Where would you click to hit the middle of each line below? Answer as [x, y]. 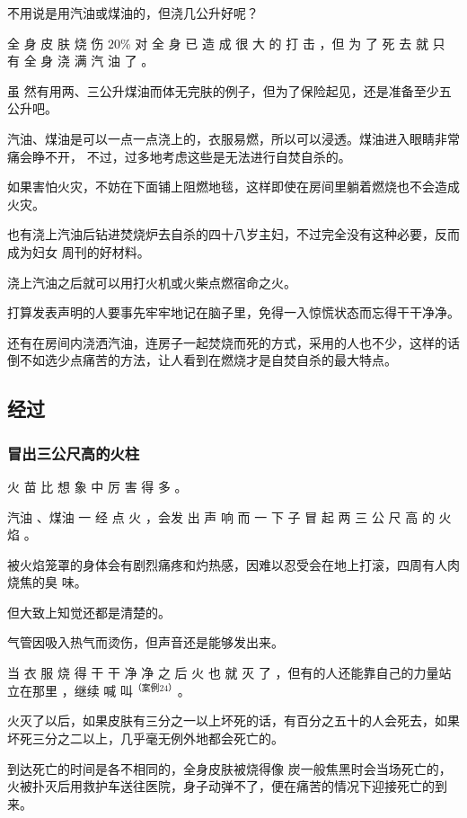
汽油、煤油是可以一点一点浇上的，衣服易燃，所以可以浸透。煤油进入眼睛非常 [233, 138]
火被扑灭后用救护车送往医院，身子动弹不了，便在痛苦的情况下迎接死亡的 [221, 786]
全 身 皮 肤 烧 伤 [56, 43]
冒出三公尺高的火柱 [74, 453]
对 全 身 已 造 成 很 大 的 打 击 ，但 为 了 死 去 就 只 [290, 43]
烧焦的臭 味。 [47, 582]
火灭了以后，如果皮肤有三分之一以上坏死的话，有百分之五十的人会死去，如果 [233, 720]
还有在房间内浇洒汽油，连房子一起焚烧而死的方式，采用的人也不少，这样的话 [233, 342]
